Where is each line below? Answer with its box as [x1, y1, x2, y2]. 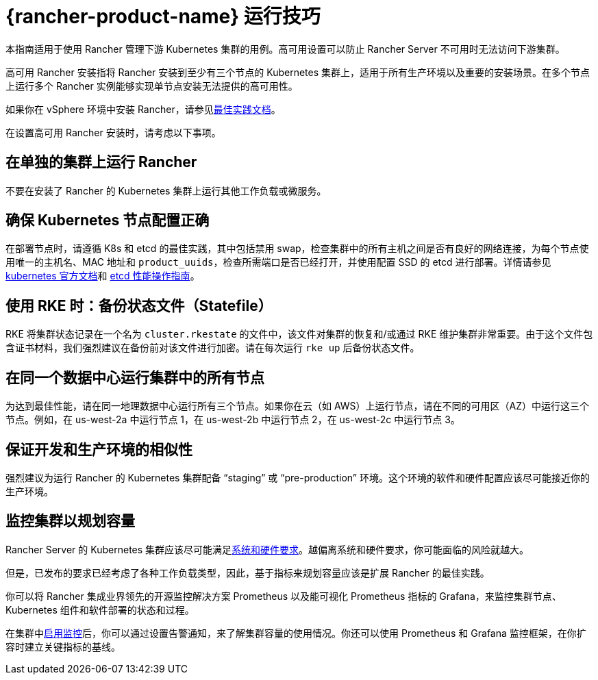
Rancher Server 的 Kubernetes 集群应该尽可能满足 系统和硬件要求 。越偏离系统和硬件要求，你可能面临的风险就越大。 [5, 543, 530, 555]
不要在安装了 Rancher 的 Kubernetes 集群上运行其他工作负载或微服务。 [5, 184, 327, 197]
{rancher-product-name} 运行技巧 [5, 5, 321, 28]
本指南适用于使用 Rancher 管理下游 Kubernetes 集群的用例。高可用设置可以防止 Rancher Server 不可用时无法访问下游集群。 [5, 42, 565, 55]
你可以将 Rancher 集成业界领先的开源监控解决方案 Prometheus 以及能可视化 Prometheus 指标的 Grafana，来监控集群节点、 [5, 590, 562, 602]
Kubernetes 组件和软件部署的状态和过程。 [5, 603, 195, 616]
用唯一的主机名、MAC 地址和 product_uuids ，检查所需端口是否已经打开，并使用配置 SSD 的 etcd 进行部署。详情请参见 [5, 256, 551, 268]
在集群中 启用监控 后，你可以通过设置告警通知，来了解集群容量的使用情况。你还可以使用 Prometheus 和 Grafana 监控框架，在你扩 [5, 627, 586, 639]
